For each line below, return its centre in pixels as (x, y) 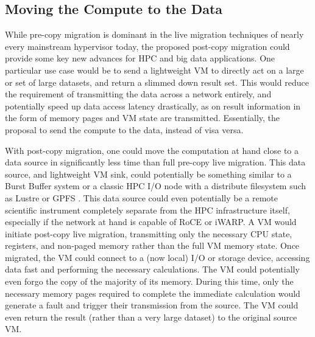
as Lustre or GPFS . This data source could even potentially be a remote (141, 197)
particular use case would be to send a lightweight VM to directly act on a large (154, 70)
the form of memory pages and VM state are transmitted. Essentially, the (143, 118)
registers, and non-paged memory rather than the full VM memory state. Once (152, 245)
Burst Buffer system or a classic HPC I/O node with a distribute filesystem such (156, 186)
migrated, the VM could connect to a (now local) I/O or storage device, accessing (157, 257)
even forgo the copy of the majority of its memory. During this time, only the (149, 281)
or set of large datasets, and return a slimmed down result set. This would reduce (157, 82)
